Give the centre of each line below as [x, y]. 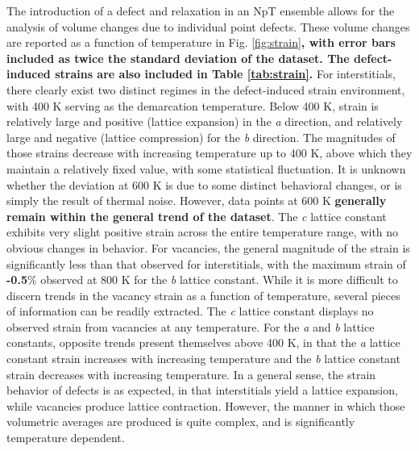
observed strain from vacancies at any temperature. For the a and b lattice [191, 326]
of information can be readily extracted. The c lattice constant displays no [190, 311]
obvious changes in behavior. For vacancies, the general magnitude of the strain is [208, 247]
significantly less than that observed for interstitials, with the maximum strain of [206, 263]
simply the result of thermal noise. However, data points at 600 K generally [197, 200]
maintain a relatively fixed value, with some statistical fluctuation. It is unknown [206, 168]
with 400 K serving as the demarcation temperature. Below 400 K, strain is [193, 105]
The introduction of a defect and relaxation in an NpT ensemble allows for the [201, 10]
